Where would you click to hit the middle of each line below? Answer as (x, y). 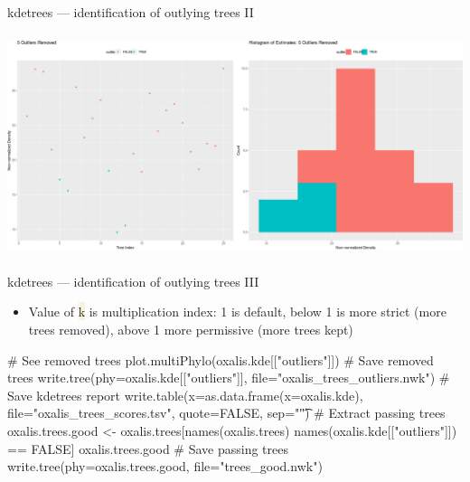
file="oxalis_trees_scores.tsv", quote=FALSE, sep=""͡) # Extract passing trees (226, 413)
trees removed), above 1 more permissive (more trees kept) (191, 330)
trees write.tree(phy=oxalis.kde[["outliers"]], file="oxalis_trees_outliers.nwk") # (229, 378)
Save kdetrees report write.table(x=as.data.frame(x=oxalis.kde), (185, 395)
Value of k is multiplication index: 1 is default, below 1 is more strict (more (237, 312)
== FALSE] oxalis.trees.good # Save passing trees (148, 448)
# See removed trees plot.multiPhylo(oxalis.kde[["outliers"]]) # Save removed (221, 359)
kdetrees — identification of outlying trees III (133, 281)
